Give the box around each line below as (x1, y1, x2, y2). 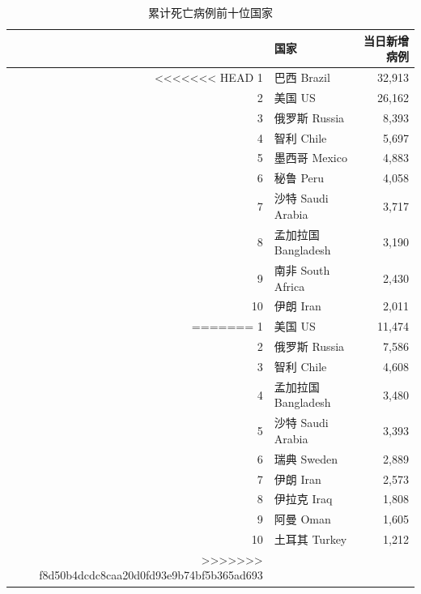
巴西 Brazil (274, 69, 330, 86)
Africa (274, 277, 305, 294)
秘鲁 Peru (274, 169, 325, 186)
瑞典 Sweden (274, 450, 338, 467)
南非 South (274, 261, 330, 278)
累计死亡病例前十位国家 (148, 4, 273, 20)
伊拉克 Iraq (274, 490, 333, 507)
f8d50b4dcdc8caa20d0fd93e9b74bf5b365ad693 (39, 566, 263, 583)
